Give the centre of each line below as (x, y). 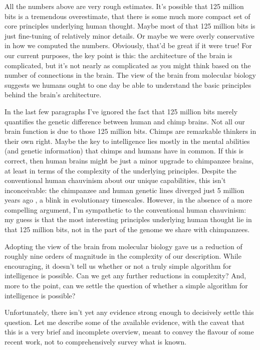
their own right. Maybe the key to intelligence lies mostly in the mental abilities (127, 141)
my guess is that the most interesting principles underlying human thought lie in (128, 219)
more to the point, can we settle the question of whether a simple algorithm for (126, 286)
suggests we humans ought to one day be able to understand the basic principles (128, 84)
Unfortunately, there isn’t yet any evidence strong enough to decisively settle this (129, 312)
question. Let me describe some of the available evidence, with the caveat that (125, 322)
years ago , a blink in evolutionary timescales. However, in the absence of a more (128, 200)
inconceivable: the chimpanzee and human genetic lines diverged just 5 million (124, 190)
